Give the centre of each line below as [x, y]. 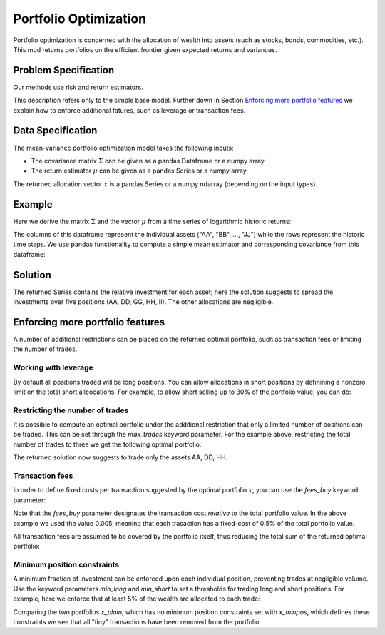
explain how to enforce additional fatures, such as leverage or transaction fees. [129, 110]
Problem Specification [63, 70]
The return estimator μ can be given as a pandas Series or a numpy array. [140, 171]
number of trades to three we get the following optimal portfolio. [107, 444]
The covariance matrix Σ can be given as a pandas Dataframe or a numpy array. [149, 161]
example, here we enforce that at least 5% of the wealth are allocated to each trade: [137, 599]
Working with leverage [53, 367]
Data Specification [55, 131]
